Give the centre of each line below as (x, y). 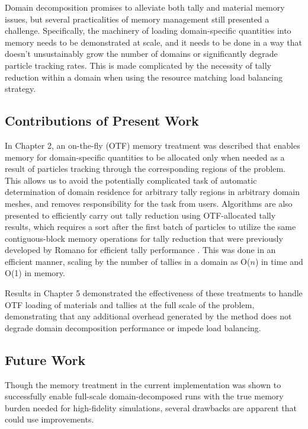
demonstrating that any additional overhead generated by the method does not (148, 316)
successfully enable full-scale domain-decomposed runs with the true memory (144, 396)
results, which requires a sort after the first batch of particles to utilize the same (150, 227)
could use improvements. (49, 419)
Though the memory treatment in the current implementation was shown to (143, 384)
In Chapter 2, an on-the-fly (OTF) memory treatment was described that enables (153, 145)
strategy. (20, 89)
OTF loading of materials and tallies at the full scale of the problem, (130, 304)
